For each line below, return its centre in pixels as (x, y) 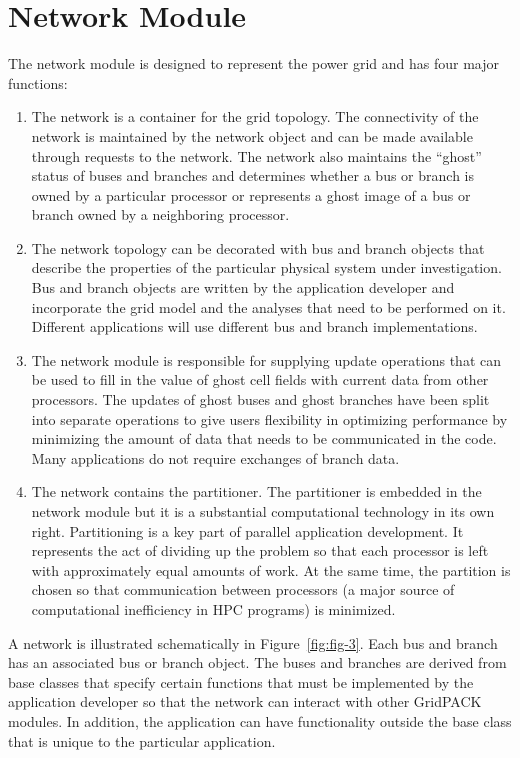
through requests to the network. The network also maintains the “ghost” (256, 155)
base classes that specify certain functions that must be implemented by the (241, 681)
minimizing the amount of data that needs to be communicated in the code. (264, 438)
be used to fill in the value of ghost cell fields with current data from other (260, 379)
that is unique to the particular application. (142, 740)
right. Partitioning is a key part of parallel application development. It (247, 530)
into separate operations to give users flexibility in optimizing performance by (269, 418)
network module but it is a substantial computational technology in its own (263, 511)
